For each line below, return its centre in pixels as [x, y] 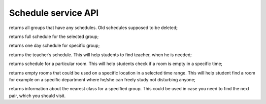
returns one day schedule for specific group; [54, 46]
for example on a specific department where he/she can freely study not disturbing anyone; [102, 79]
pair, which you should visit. [37, 96]
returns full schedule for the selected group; [54, 36]
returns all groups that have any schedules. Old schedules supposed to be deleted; [93, 28]
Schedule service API [54, 13]
